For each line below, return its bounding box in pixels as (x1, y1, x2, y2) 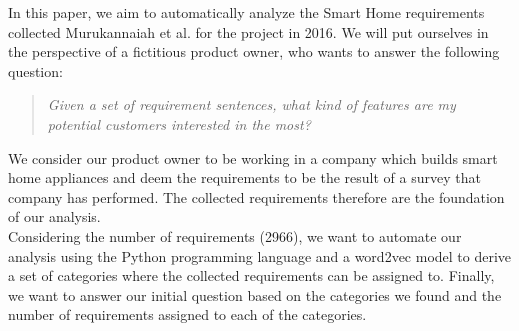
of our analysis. (8, 206, 101, 227)
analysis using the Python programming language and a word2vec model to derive (8, 245, 512, 266)
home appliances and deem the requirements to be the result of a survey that (8, 167, 481, 188)
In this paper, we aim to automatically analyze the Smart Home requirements (8, 2, 485, 22)
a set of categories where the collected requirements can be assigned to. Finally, (8, 265, 495, 286)
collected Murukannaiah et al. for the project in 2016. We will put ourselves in (8, 21, 489, 42)
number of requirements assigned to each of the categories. (8, 304, 367, 325)
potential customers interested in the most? (47, 113, 311, 134)
